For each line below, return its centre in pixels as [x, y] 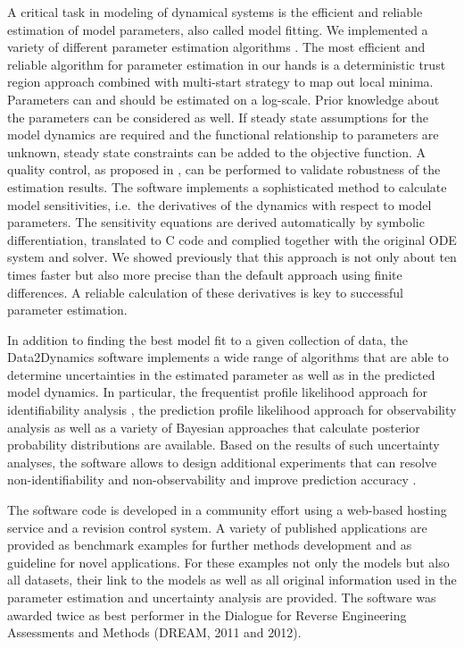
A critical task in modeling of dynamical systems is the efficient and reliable [215, 12]
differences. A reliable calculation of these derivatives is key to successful [205, 292]
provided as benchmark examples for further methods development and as [210, 545]
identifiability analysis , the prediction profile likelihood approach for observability [232, 410]
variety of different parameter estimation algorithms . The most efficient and [216, 47]
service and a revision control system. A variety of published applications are [217, 527]
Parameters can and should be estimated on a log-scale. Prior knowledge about [224, 99]
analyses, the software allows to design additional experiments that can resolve [222, 462]
